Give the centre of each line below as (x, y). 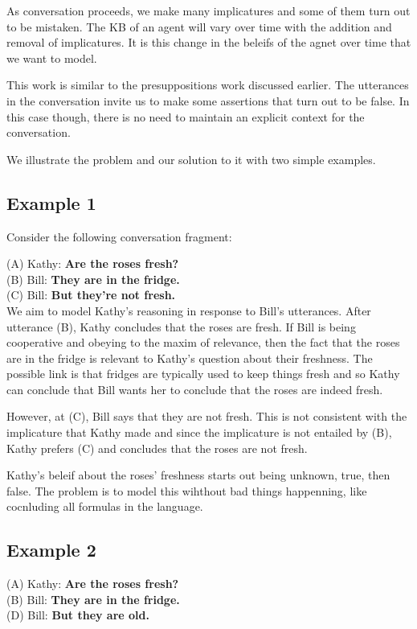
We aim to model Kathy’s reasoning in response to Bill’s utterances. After (189, 310)
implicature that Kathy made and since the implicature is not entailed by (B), (199, 432)
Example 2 (51, 550)
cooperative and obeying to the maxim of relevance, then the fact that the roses (203, 342)
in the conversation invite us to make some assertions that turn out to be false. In (208, 100)
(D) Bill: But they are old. (78, 615)
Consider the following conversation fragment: (119, 236)
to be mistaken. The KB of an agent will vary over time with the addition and (199, 26)
